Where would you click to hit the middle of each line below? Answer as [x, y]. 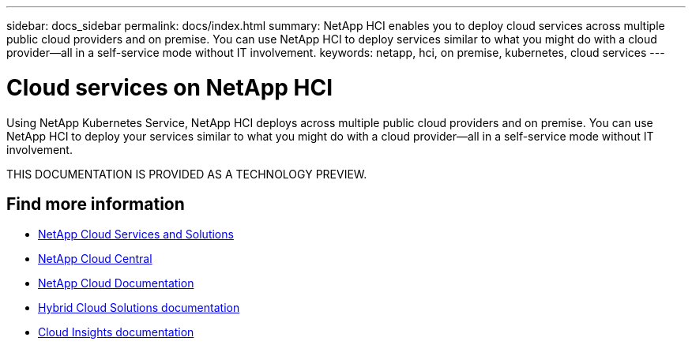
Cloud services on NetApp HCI [170, 87]
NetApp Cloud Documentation [116, 283]
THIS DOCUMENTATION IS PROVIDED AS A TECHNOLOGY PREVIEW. [187, 174]
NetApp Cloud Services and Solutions [136, 234]
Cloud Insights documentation [116, 332]
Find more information [96, 204]
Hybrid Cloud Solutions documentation [139, 308]
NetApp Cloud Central [95, 259]
